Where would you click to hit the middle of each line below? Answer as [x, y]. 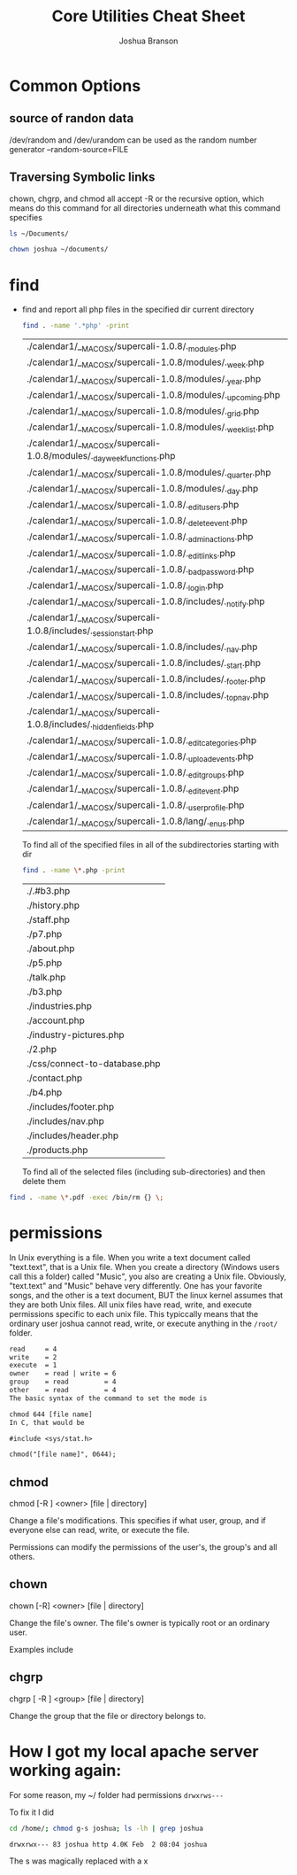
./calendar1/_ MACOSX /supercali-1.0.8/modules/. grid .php [143, 412]
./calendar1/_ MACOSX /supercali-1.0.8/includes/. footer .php [146, 680]
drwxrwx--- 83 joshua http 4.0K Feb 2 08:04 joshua [108, 1844]
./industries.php [59, 1005]
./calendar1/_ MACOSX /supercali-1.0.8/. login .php [125, 586]
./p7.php [44, 934]
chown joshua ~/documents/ [59, 250]
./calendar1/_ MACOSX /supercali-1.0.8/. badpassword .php [140, 569]
